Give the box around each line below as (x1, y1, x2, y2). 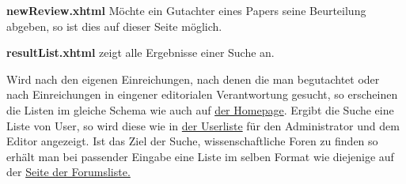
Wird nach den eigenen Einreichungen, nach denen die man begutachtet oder (6, 70, 380, 87)
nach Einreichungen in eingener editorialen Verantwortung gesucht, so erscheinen (6, 86, 398, 103)
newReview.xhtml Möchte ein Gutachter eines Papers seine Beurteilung (6, 2, 366, 18)
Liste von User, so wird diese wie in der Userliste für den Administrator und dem (6, 117, 400, 133)
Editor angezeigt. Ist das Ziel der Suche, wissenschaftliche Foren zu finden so (6, 133, 378, 149)
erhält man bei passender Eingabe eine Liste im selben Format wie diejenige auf (6, 148, 394, 164)
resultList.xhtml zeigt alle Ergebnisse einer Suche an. (6, 44, 275, 61)
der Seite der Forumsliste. (6, 163, 131, 180)
